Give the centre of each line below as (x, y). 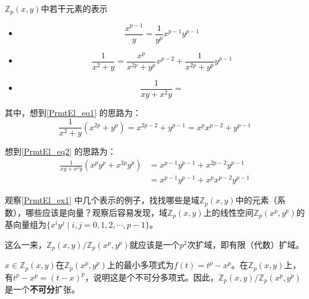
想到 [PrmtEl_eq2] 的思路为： (60, 151)
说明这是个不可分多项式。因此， (156, 277)
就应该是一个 (154, 244)
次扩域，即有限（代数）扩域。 (246, 244)
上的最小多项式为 (140, 265)
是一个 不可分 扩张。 (42, 289)
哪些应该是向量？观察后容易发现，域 (96, 212)
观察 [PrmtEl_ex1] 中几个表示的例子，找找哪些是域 (102, 200)
